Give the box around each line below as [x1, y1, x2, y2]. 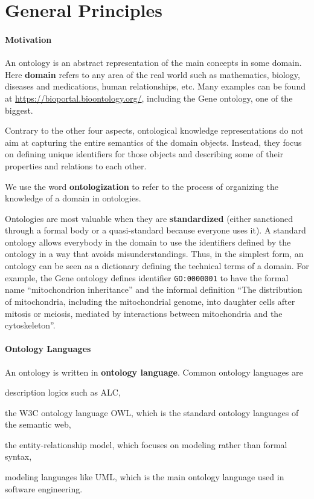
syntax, [5, 450, 32, 463]
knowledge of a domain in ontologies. [5, 192, 141, 204]
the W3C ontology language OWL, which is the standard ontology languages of [5, 406, 299, 419]
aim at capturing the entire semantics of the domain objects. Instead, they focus [5, 135, 302, 148]
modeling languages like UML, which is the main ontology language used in [5, 471, 284, 483]
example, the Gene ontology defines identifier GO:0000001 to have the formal [5, 271, 289, 284]
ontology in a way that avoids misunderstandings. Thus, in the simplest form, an [5, 247, 304, 260]
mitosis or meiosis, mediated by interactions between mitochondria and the [5, 307, 283, 319]
